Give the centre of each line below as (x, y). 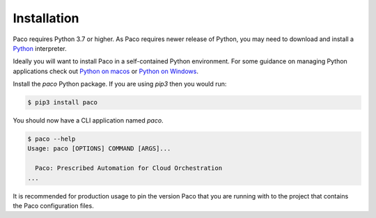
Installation (46, 18)
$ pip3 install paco (62, 102)
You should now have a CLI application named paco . (88, 120)
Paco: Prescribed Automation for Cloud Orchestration (129, 168)
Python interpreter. (40, 48)
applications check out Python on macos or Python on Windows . (105, 71)
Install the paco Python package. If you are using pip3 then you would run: (120, 84)
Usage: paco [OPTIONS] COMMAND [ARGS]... (99, 149)
